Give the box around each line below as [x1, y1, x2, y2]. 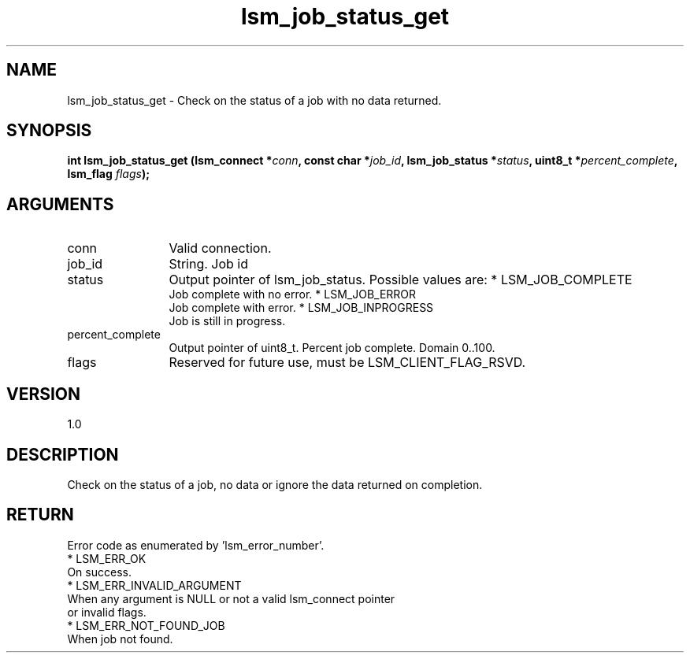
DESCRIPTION [6, 444, 119, 465]
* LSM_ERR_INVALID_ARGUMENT [67, 578, 242, 592]
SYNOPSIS [6, 120, 92, 141]
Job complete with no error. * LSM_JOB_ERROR [169, 287, 417, 302]
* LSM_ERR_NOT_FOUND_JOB [67, 618, 225, 632]
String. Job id [169, 256, 248, 272]
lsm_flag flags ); [67, 167, 150, 181]
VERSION [6, 383, 81, 404]
